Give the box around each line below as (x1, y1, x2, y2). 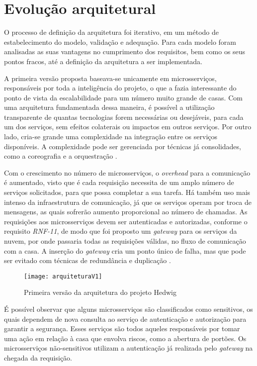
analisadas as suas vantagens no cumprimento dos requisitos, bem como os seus (4, 46, 246, 57)
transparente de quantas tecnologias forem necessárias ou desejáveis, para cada (4, 111, 244, 122)
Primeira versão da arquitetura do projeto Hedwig (24, 287, 176, 297)
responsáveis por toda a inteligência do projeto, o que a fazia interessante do (4, 83, 237, 93)
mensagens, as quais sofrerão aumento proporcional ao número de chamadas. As (4, 206, 248, 217)
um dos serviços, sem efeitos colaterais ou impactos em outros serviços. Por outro (4, 121, 252, 132)
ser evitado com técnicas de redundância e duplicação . (4, 255, 171, 266)
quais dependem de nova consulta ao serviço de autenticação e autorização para (4, 313, 247, 324)
